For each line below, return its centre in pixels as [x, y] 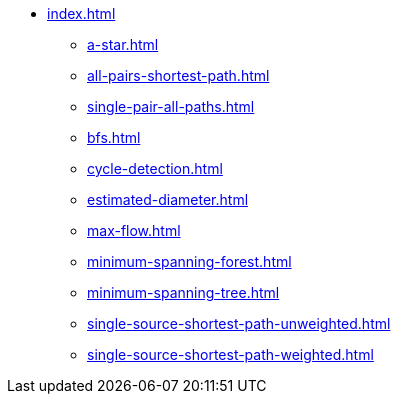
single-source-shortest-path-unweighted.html [239, 323]
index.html [81, 13]
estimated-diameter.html [168, 199]
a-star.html [123, 44]
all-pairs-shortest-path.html [178, 75]
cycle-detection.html [155, 168]
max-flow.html [134, 230]
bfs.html [114, 137]
